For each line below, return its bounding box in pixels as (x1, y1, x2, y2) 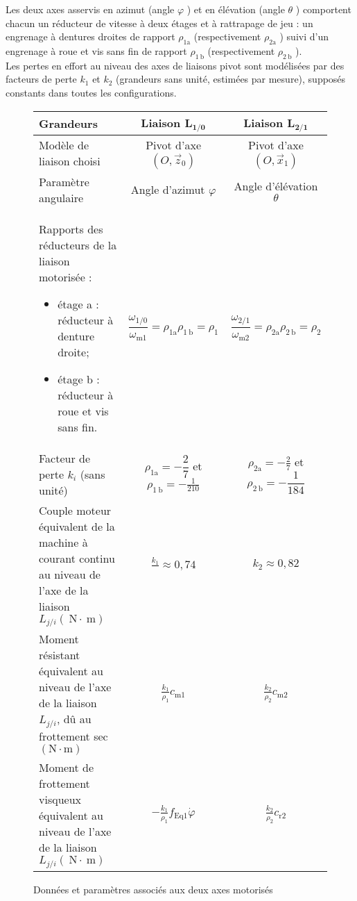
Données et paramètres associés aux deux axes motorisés (33, 882, 273, 897)
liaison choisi (39, 153, 101, 169)
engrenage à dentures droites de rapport (6, 29, 175, 44)
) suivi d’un (279, 29, 329, 44)
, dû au (56, 711, 92, 727)
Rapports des (39, 220, 103, 237)
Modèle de (39, 137, 89, 153)
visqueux (39, 791, 81, 808)
